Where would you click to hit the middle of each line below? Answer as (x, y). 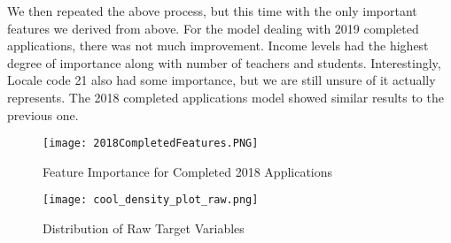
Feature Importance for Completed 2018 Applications (188, 171)
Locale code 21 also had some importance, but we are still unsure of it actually (222, 80)
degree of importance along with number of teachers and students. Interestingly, (224, 62)
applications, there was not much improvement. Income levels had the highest (218, 46)
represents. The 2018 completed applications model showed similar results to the (225, 97)
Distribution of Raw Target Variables (144, 228)
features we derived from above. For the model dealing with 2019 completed (213, 28)
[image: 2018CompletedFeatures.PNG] (151, 144)
